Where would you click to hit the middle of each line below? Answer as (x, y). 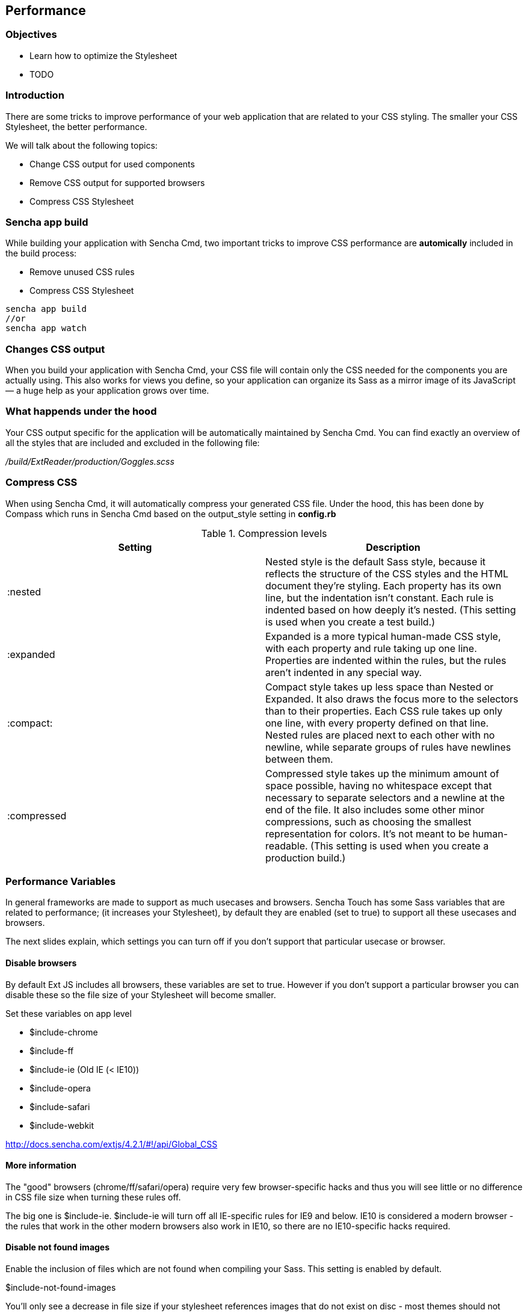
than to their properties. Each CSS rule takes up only (384, 711)
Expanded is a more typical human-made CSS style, (383, 636)
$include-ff (52, 1051)
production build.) (306, 858)
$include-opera (60, 1088)
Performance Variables (61, 881)
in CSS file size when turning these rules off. (93, 1197)
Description (393, 547)
